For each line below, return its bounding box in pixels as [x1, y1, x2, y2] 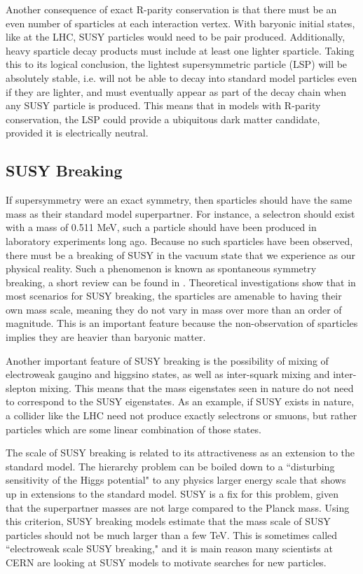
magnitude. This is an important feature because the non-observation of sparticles [6, 316, 358, 330]
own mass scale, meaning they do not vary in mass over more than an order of [6, 302, 342, 316]
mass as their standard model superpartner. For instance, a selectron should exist [6, 206, 355, 220]
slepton [6, 380, 36, 395]
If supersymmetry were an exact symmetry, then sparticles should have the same [6, 192, 352, 207]
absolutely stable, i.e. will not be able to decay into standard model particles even [6, 70, 357, 85]
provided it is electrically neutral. [6, 125, 149, 140]
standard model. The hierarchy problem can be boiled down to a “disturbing [6, 458, 335, 473]
